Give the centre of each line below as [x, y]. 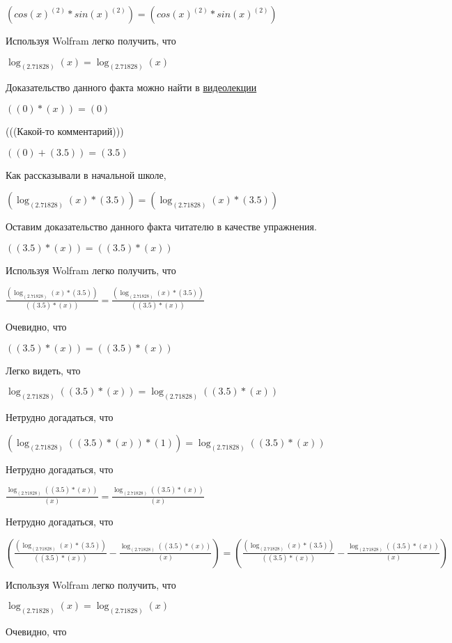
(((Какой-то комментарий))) [65, 131]
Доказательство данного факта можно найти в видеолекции [131, 87]
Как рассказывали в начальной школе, [86, 174]
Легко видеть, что [43, 370]
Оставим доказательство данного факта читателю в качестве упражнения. [161, 227]
